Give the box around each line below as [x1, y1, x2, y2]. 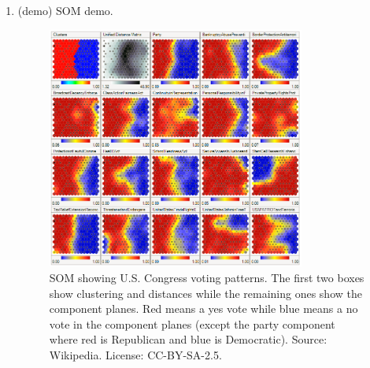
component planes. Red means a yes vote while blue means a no [49, 300, 358, 317]
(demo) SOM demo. [17, 2, 113, 18]
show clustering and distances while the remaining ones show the [49, 284, 362, 301]
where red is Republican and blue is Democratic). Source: [49, 331, 327, 348]
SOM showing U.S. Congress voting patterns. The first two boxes [49, 269, 364, 285]
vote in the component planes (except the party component [49, 315, 335, 332]
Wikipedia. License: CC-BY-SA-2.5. [49, 346, 222, 362]
